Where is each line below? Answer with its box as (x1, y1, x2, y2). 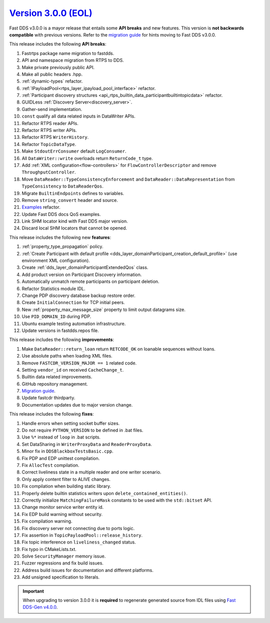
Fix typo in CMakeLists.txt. (21, 546, 77, 552)
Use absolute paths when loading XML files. (21, 353, 112, 359)
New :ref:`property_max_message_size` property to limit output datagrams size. (21, 306, 186, 312)
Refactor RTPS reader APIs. (21, 120, 78, 126)
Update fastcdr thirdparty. (21, 395, 75, 401)
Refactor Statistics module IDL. (21, 285, 85, 291)
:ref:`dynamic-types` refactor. (21, 78, 83, 84)
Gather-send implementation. (21, 106, 82, 112)
